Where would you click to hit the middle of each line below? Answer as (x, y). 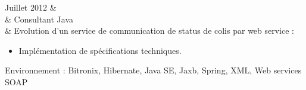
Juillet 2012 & (31, 7)
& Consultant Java (39, 19)
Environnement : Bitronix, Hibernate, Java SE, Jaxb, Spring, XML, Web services (153, 70)
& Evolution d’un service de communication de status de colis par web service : (149, 30)
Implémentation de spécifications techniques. (100, 50)
